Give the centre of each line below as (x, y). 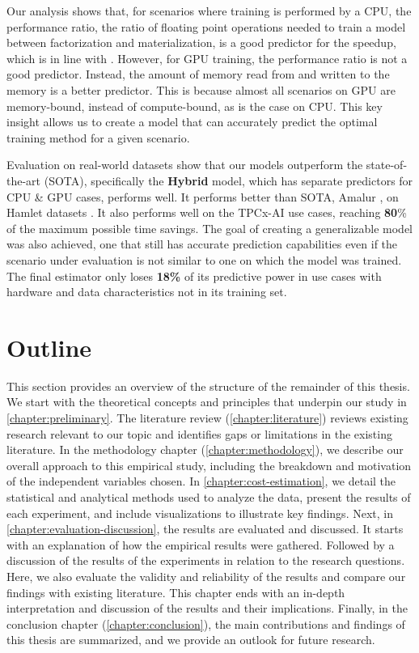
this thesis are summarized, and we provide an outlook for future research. (191, 640)
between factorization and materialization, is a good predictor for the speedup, (201, 42)
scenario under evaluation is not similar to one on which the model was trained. (204, 259)
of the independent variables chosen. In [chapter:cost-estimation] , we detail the (201, 481)
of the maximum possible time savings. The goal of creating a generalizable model (210, 228)
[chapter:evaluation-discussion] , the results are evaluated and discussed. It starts (205, 529)
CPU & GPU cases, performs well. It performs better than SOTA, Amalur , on (203, 196)
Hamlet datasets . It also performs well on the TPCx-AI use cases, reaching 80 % (207, 212)
